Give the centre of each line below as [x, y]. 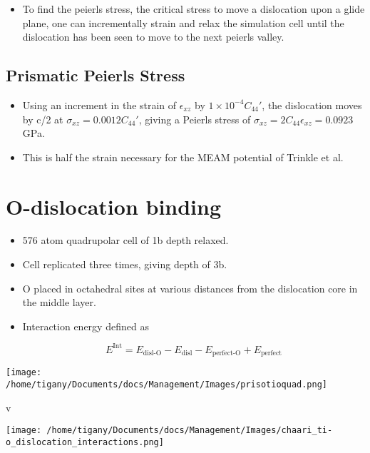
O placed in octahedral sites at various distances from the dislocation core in [190, 288]
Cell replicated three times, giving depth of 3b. [125, 264]
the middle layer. [59, 302]
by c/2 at [43, 119]
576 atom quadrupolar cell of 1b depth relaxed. [125, 240]
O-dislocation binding [114, 206]
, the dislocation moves [312, 105]
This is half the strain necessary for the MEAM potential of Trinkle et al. [183, 157]
